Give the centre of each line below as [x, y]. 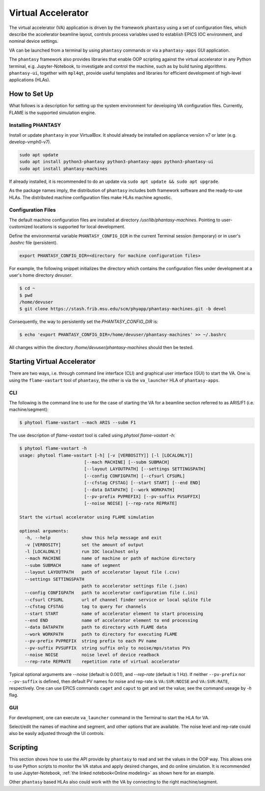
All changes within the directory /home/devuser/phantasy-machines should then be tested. [101, 348]
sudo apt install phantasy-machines [64, 169]
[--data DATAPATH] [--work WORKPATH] [130, 490]
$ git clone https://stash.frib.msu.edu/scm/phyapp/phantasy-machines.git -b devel [123, 309]
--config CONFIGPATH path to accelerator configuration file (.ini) [111, 593]
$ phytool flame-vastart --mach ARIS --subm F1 [78, 423]
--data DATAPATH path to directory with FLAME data [96, 627]
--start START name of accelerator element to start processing [114, 614]
